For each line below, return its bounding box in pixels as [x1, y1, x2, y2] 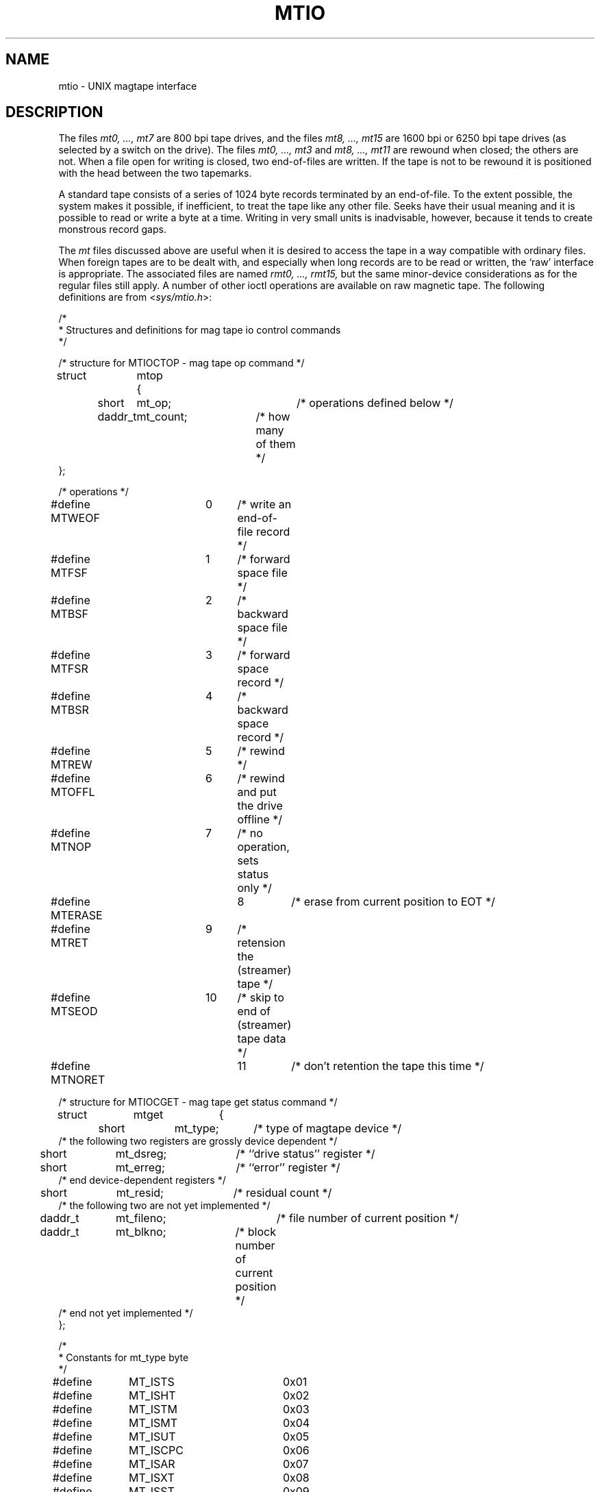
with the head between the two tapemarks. [58, 167, 252, 179]
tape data [237, 1032, 286, 1046]
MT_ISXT [129, 1471, 175, 1485]
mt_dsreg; [115, 1147, 167, 1161]
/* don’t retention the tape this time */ [291, 1059, 484, 1073]
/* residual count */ [233, 1186, 332, 1200]
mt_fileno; [116, 1211, 166, 1226]
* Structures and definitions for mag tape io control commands [58, 324, 341, 336]
